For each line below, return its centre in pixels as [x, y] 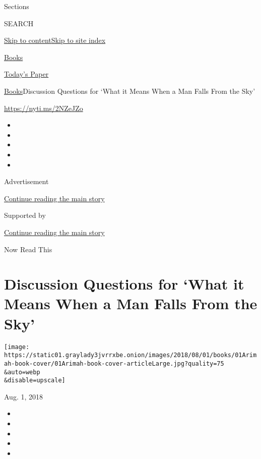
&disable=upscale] [35, 381]
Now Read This [28, 249]
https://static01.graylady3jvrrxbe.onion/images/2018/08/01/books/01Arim [130, 355]
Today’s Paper [26, 74]
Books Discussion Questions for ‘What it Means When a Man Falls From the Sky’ [130, 91]
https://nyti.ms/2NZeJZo [44, 108]
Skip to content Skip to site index [55, 40]
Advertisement [26, 181]
